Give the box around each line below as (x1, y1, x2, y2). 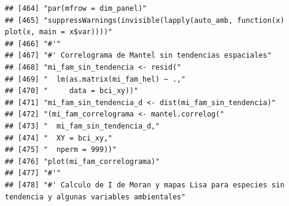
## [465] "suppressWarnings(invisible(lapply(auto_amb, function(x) (5, 16, 285, 25)
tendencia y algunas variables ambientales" (5, 192, 186, 201)
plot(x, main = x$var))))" (5, 28, 112, 37)
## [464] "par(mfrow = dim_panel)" (5, 4, 147, 13)
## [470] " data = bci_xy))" (5, 86, 138, 95)
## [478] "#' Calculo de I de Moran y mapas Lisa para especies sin (5, 180, 285, 189)
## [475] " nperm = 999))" (5, 145, 117, 154)
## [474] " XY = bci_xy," (5, 133, 112, 142)
